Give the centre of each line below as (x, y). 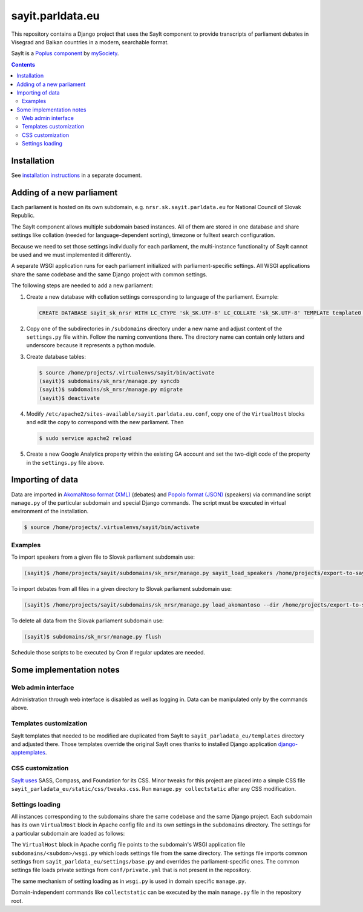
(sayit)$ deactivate (69, 398)
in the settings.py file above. (65, 462)
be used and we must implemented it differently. (71, 255)
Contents (23, 64)
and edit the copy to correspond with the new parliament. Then (105, 422)
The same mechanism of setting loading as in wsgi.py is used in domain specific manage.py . (129, 881)
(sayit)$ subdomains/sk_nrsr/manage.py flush (93, 637)
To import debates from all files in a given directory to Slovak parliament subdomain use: (122, 588)
